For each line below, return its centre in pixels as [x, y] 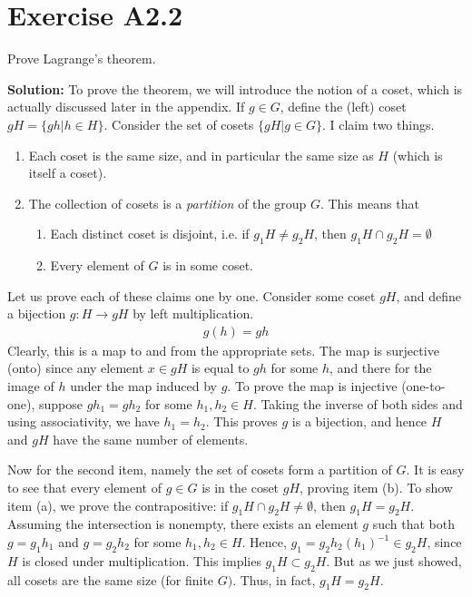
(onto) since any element [76, 368]
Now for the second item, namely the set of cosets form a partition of [200, 470]
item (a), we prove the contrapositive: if [118, 505]
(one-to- [423, 386]
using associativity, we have [84, 421]
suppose [60, 403]
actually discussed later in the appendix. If [126, 107]
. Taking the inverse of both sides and [358, 403]
